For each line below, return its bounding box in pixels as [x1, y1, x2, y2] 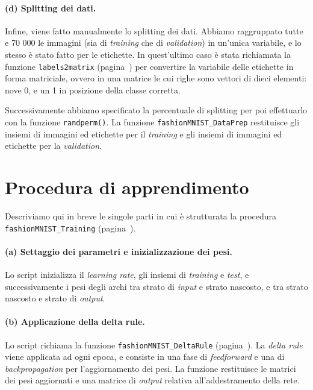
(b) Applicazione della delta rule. [5, 315, 145, 328]
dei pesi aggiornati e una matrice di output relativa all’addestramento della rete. [5, 374, 300, 386]
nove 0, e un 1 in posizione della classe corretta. [5, 83, 181, 96]
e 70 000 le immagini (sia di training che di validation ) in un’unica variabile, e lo [5, 36, 302, 49]
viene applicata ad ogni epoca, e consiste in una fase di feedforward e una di [5, 350, 285, 363]
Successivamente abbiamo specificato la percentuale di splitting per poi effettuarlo [5, 104, 308, 116]
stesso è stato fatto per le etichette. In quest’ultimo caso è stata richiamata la [5, 48, 291, 60]
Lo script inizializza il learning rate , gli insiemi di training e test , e [5, 268, 249, 281]
